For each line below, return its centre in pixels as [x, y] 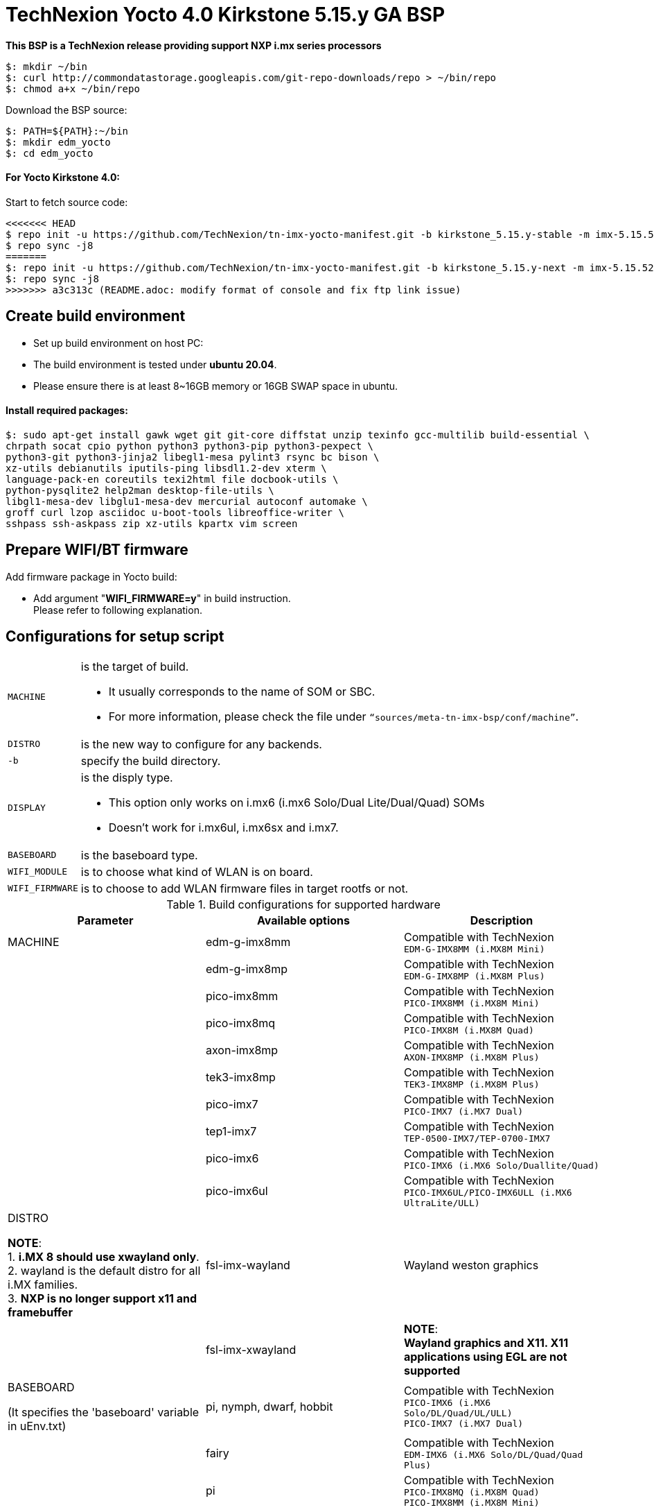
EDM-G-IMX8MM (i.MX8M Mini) [474, 949]
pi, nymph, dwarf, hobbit [269, 1406]
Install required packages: [67, 411]
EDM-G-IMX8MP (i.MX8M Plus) [474, 976]
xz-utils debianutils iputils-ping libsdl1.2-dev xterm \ [166, 469]
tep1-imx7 [231, 1132]
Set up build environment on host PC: [118, 343]
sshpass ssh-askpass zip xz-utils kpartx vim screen [152, 524]
